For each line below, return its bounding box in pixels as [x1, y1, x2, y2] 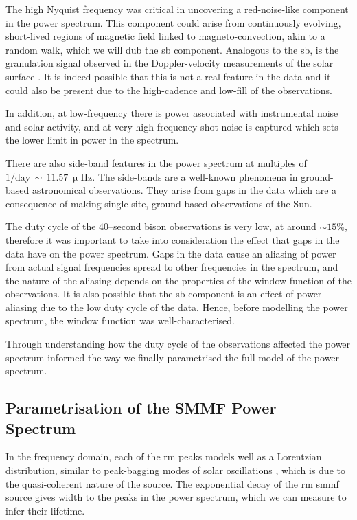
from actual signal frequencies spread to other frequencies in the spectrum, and [5, 260, 338, 274]
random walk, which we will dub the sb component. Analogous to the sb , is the [5, 42, 339, 56]
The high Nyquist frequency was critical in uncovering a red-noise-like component [5, 2, 349, 16]
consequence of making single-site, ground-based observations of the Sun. [5, 196, 312, 210]
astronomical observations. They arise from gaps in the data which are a [32, 183, 337, 197]
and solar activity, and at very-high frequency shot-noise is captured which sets [5, 119, 338, 133]
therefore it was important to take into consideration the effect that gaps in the [5, 232, 340, 247]
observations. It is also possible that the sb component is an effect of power [5, 286, 322, 301]
